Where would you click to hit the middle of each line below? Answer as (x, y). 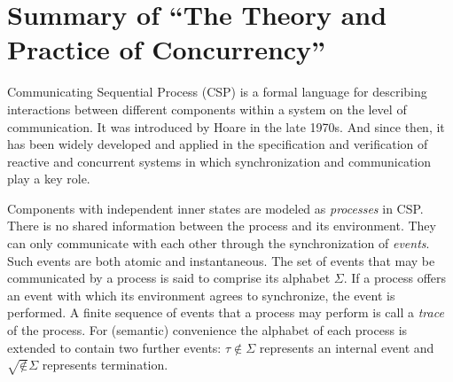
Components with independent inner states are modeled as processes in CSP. (215, 208)
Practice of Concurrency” (167, 49)
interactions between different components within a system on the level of (207, 109)
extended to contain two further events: (114, 347)
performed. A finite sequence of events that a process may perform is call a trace (226, 312)
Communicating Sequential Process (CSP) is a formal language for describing (217, 92)
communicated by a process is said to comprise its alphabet (169, 278)
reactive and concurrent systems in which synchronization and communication (219, 161)
